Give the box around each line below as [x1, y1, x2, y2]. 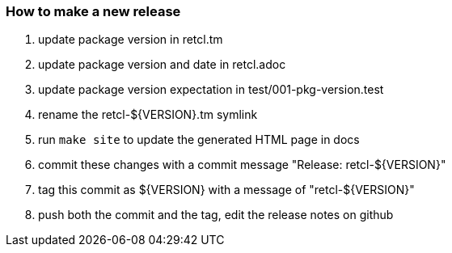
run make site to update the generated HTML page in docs [38, 133, 360, 147]
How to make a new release [6, 3, 181, 19]
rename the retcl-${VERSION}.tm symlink [38, 108, 258, 122]
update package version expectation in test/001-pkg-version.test [38, 82, 384, 97]
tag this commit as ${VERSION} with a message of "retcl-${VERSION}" [38, 183, 415, 197]
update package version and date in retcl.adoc [38, 57, 286, 72]
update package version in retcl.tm [38, 32, 223, 47]
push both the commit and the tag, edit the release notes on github [38, 208, 394, 222]
